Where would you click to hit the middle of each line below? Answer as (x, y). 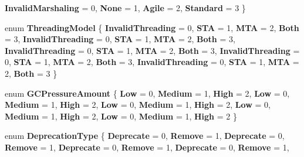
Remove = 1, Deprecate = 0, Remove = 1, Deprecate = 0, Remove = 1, (147, 147)
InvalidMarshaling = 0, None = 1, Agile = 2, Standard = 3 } (125, 8)
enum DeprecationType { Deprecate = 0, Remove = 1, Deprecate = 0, (145, 136)
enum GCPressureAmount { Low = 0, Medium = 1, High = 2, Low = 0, (147, 93)
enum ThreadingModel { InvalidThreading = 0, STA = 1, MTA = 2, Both (152, 27)
